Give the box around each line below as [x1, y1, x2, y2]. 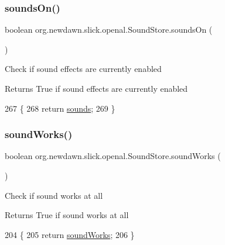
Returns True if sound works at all [5, 209, 129, 221]
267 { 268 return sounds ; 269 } [5, 102, 115, 114]
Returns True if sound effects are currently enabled [5, 82, 188, 94]
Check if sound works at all [5, 189, 103, 201]
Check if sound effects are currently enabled [5, 63, 162, 75]
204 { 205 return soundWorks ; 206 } [5, 228, 135, 240]
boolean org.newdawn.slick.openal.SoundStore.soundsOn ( [5, 23, 213, 36]
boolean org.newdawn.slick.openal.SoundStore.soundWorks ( [5, 150, 221, 162]
